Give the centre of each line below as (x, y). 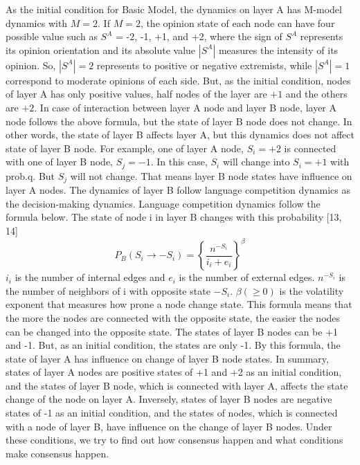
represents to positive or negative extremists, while (204, 65)
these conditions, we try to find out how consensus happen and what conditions (174, 440)
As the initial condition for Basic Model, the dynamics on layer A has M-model (174, 9)
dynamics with (37, 22)
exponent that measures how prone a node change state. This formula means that (179, 304)
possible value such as (52, 36)
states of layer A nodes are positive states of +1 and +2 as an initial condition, (174, 372)
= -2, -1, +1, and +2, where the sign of (199, 36)
